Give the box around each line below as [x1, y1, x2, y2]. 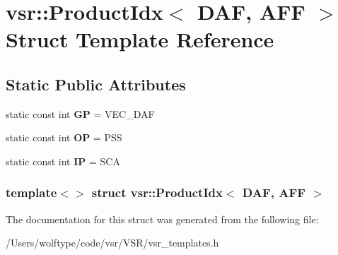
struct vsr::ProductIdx [91, 184, 223, 201]
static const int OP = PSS [6, 130, 122, 145]
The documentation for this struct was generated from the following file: [6, 211, 319, 226]
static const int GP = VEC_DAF [6, 106, 155, 121]
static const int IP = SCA [6, 153, 120, 168]
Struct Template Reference [6, 25, 274, 54]
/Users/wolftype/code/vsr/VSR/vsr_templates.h [6, 235, 219, 250]
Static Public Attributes [6, 73, 186, 95]
